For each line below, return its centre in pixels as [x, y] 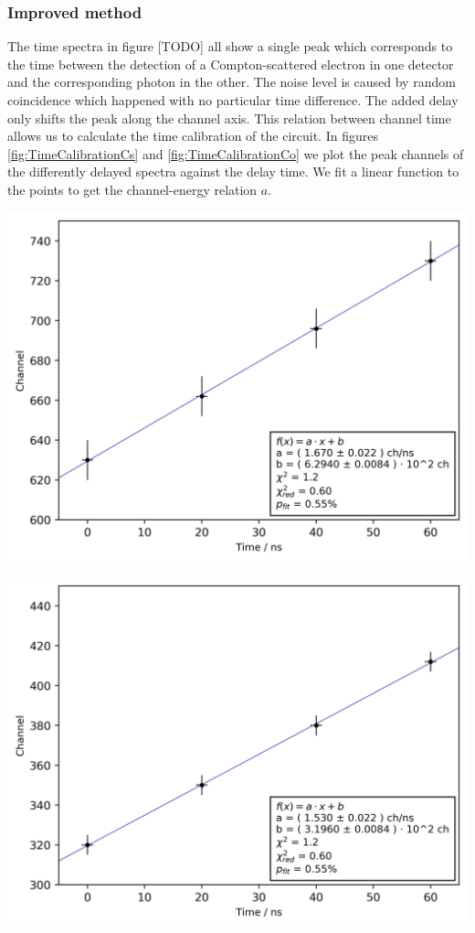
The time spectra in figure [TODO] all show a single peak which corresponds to [230, 46]
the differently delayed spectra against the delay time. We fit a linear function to [233, 172]
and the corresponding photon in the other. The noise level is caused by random [232, 82]
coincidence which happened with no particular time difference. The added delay [233, 100]
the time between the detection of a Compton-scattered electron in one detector [231, 64]
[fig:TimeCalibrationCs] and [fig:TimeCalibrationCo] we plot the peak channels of [236, 153]
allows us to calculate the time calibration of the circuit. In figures [193, 136]
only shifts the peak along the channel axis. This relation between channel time [229, 118]
